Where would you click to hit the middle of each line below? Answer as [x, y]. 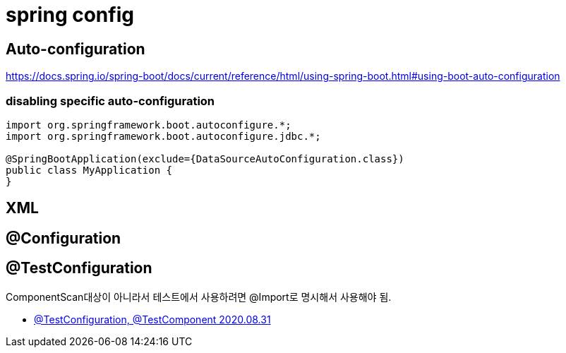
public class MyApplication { [89, 170]
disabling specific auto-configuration [110, 101]
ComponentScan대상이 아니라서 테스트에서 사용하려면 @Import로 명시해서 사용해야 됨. [199, 297]
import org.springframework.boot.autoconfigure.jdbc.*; [163, 136]
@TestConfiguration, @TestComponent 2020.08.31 [152, 319]
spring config [70, 15]
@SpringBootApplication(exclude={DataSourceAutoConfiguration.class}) [205, 158]
